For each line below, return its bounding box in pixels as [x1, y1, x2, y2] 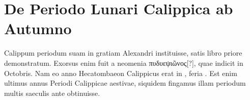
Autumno [4, 18, 72, 39]
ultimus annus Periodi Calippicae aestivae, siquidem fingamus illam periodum [4, 78, 246, 88]
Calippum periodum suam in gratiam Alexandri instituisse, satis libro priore [4, 47, 242, 58]
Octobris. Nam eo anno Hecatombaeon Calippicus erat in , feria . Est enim [4, 67, 237, 78]
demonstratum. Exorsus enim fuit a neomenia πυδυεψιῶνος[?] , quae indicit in [4, 57, 243, 68]
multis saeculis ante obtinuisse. [4, 87, 100, 98]
